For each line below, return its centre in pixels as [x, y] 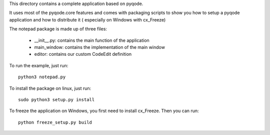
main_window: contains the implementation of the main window [99, 47]
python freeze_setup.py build [55, 122]
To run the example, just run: [39, 65]
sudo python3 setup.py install [56, 99]
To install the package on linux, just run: [50, 88]
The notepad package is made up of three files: [58, 29]
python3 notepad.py [42, 77]
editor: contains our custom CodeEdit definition [83, 54]
